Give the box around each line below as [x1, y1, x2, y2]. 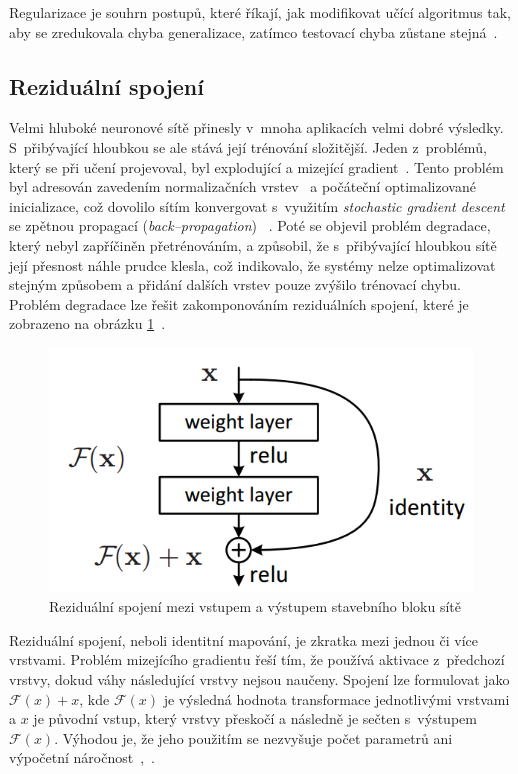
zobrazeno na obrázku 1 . [9, 313, 166, 334]
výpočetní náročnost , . [9, 747, 156, 768]
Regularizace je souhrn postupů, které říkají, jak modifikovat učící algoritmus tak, [9, 2, 511, 22]
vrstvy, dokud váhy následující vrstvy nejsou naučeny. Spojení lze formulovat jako [9, 669, 510, 690]
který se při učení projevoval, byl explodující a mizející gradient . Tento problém [9, 156, 504, 177]
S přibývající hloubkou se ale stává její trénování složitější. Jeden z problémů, [9, 136, 487, 157]
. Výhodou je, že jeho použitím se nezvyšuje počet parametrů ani [54, 727, 453, 748]
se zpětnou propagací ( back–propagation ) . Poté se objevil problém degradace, [9, 215, 491, 236]
